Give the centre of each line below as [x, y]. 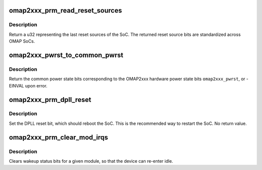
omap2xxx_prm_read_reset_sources [65, 10]
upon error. [36, 85]
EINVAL [16, 85]
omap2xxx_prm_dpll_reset [50, 100]
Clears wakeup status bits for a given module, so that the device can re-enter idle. [91, 161]
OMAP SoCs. [22, 41]
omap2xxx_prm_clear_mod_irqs [58, 137]
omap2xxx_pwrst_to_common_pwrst [66, 55]
